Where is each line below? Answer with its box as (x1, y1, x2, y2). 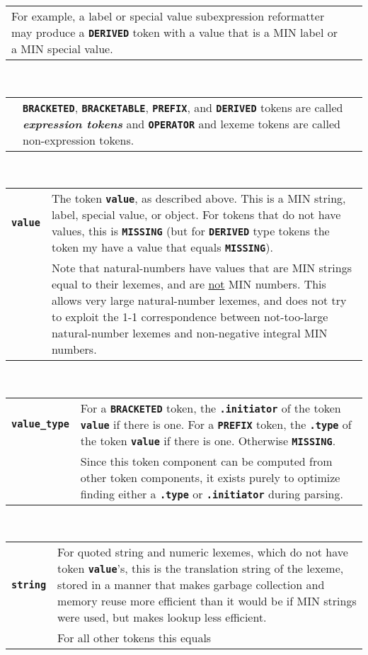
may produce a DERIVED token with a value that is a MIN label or (11, 24, 338, 40)
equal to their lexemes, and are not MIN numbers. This (51, 276, 326, 293)
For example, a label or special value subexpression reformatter (11, 8, 325, 24)
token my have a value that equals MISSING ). (51, 239, 273, 256)
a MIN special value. (11, 40, 113, 57)
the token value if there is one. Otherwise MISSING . (80, 432, 336, 449)
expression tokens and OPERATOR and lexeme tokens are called (23, 115, 340, 132)
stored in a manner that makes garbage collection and (57, 576, 325, 593)
